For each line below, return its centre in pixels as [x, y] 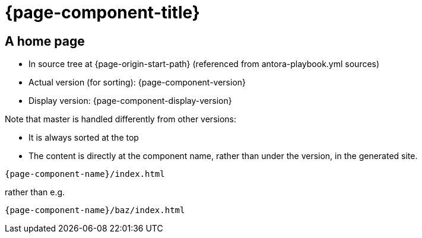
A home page [45, 41]
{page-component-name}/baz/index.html [95, 210]
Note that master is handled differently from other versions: [120, 119]
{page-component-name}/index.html [85, 174]
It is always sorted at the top [84, 138]
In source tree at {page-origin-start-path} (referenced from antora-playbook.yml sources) [204, 64]
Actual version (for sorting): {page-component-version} [137, 82]
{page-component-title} [102, 12]
